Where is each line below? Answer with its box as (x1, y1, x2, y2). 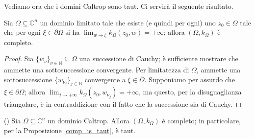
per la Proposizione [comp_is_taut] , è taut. (4, 125, 136, 135)
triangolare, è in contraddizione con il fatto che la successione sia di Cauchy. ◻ (4, 99, 242, 109)
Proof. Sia (4, 53, 34, 64)
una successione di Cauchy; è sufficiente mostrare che (79, 53, 238, 64)
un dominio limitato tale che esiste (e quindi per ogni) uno (40, 17, 216, 27)
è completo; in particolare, (162, 116, 241, 126)
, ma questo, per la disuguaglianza (138, 87, 242, 97)
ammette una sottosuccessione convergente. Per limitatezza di (4, 65, 189, 75)
